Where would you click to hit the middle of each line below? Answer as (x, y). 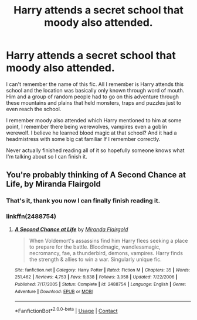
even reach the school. (34, 109)
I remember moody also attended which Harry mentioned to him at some (94, 120)
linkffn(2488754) (31, 216)
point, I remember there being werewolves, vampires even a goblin (86, 126)
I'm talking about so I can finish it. (47, 156)
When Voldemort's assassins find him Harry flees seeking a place (108, 240)
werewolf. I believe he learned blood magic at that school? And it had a (91, 133)
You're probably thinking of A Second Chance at (96, 175)
